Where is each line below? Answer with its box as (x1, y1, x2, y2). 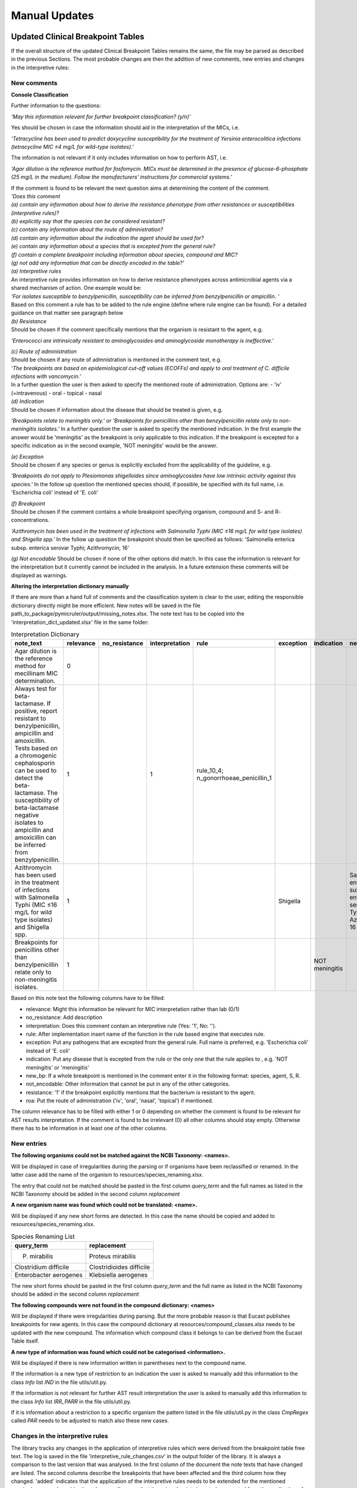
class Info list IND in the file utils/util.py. (11, 1378, 108, 1386)
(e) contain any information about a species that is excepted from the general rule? (11, 243, 215, 250)
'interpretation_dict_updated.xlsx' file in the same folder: (11, 618, 149, 626)
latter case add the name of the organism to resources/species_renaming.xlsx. (11, 1171, 203, 1178)
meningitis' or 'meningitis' (26, 1064, 89, 1071)
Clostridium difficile (14, 1262, 70, 1271)
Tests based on (14, 744, 58, 752)
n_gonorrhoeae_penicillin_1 (196, 774, 272, 782)
